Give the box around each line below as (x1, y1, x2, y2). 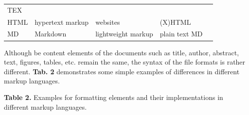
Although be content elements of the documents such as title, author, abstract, (4, 47, 239, 57)
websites (95, 16, 120, 27)
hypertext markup (35, 16, 89, 27)
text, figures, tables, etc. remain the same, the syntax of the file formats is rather (4, 57, 246, 67)
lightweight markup (95, 29, 153, 39)
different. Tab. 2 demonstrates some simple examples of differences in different (4, 66, 240, 76)
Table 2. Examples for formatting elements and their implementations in (4, 92, 223, 102)
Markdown (35, 29, 67, 39)
